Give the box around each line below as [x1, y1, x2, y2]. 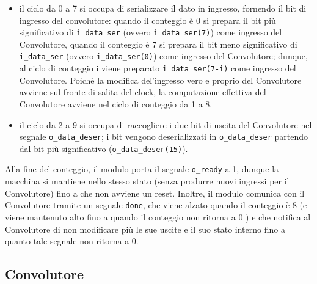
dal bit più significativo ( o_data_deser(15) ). [19, 142, 188, 155]
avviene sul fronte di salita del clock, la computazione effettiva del [19, 86, 266, 98]
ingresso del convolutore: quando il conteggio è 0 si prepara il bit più [19, 13, 276, 26]
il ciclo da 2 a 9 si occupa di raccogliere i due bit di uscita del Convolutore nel [19, 118, 312, 131]
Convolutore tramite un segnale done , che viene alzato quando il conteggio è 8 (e [5, 198, 307, 211]
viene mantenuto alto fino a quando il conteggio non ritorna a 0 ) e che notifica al [5, 210, 311, 223]
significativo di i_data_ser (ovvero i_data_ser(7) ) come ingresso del [19, 26, 282, 38]
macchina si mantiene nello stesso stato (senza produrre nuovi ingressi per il [5, 175, 290, 188]
